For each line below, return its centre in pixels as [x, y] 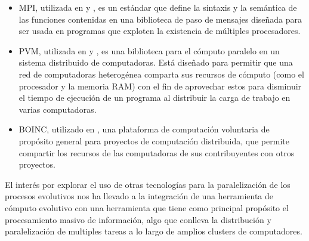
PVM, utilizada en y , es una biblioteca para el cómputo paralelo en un [149, 50]
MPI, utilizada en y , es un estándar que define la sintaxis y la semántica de [158, 7]
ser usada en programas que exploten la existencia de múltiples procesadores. [160, 31]
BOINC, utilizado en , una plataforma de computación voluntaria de [144, 129]
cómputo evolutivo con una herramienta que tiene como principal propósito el [147, 207]
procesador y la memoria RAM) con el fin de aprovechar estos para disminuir [160, 86]
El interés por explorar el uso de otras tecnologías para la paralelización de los [148, 184]
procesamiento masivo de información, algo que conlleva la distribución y [138, 219]
